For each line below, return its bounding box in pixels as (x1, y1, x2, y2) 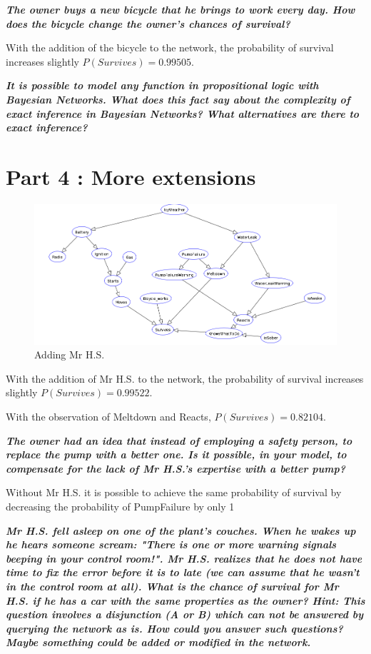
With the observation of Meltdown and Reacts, (6, 408, 211, 423)
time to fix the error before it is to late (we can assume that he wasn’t (6, 565, 360, 580)
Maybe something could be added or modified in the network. (6, 635, 311, 650)
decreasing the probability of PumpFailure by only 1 (6, 498, 235, 513)
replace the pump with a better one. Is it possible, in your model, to (6, 447, 347, 462)
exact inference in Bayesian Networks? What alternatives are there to (6, 106, 360, 121)
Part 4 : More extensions (6, 161, 256, 191)
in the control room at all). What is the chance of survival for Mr (6, 578, 339, 593)
